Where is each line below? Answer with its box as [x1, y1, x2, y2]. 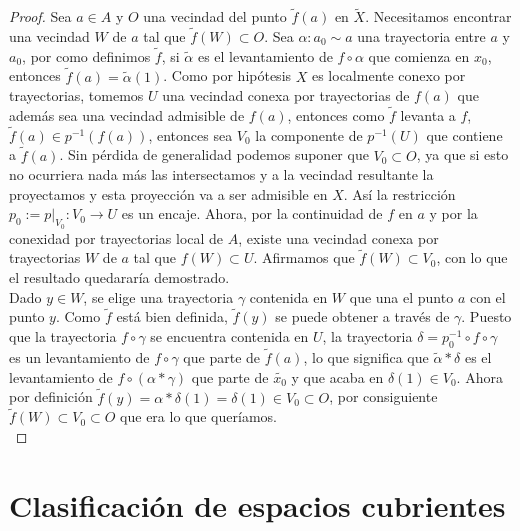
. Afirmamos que [253, 247, 355, 268]
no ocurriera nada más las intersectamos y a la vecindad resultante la [9, 164, 434, 185]
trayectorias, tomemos [9, 85, 144, 106]
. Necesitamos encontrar [365, 6, 512, 27]
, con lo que [436, 247, 508, 268]
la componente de [255, 124, 363, 145]
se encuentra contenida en [150, 326, 309, 347]
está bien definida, [116, 306, 228, 327]
